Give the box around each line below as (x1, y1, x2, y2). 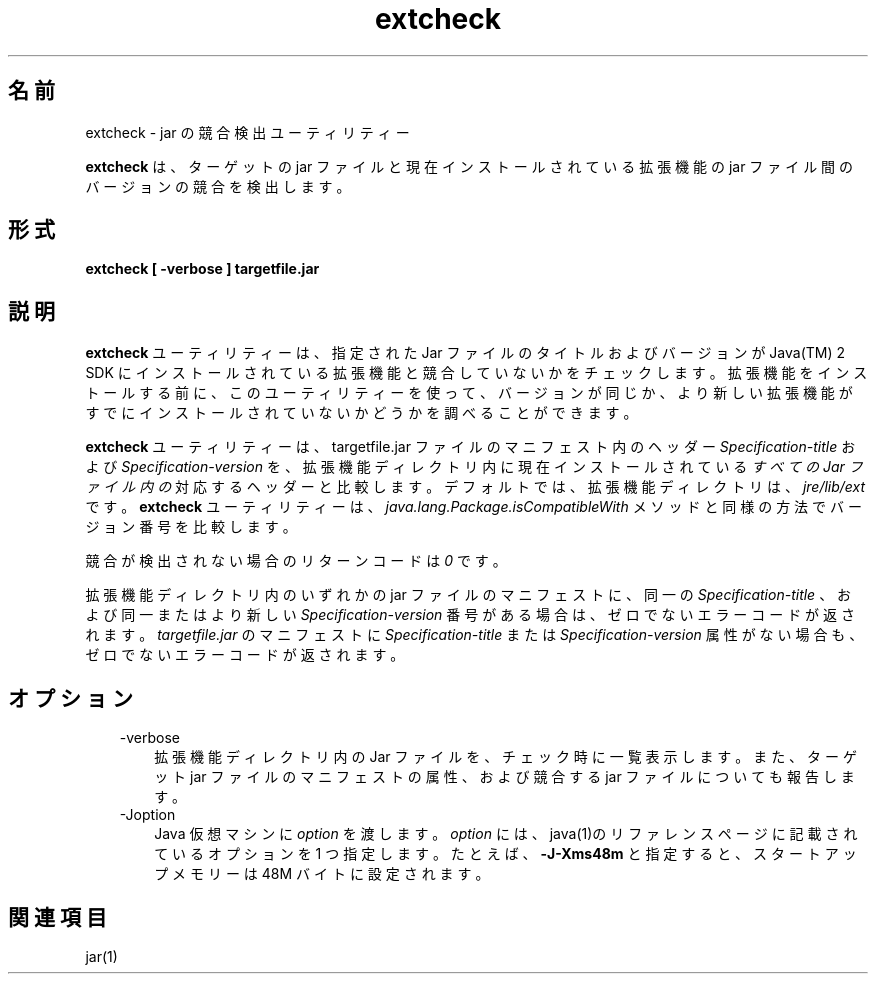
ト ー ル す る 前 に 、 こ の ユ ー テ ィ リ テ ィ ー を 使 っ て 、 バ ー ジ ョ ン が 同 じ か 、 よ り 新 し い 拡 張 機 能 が (85, 384, 853, 402)
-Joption (119, 806, 176, 824)
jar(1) (85, 947, 118, 965)
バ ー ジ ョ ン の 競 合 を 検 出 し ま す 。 (85, 177, 351, 195)
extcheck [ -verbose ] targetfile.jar (85, 260, 320, 278)
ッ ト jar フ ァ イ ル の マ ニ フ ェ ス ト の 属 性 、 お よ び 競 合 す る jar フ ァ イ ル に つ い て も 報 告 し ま (154, 768, 855, 786)
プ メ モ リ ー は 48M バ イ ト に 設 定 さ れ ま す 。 (154, 865, 490, 883)
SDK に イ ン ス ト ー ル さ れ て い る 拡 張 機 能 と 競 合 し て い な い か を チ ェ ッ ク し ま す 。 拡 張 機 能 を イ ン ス (85, 364, 868, 382)
